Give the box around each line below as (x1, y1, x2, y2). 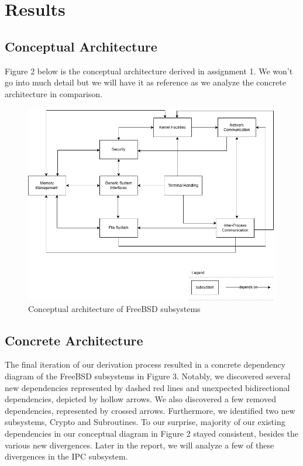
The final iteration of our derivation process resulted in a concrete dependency (5, 358, 285, 371)
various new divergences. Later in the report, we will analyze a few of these (5, 438, 274, 451)
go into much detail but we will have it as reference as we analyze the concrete (5, 76, 286, 88)
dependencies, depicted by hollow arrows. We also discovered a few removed (5, 393, 276, 405)
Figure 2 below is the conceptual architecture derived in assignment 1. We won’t (5, 64, 293, 77)
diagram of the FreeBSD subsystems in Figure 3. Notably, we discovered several (5, 369, 291, 382)
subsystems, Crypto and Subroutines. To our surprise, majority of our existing (5, 416, 285, 428)
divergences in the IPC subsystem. (5, 450, 128, 462)
